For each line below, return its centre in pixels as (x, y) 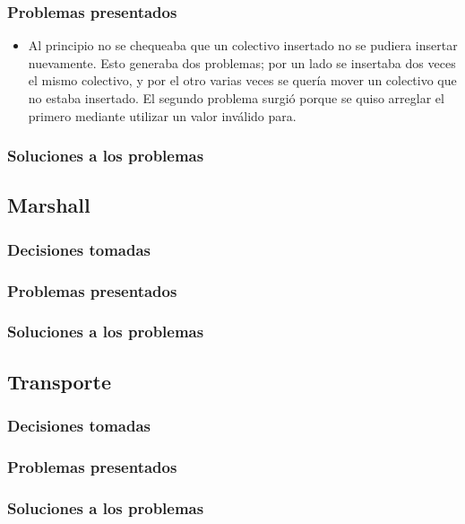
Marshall (49, 205)
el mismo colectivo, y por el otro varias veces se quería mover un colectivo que (242, 80)
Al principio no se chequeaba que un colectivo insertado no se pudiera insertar (243, 45)
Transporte (60, 381)
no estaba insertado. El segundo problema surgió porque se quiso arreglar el (236, 98)
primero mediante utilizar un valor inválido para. (162, 115)
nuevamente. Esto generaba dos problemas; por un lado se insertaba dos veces (242, 62)
